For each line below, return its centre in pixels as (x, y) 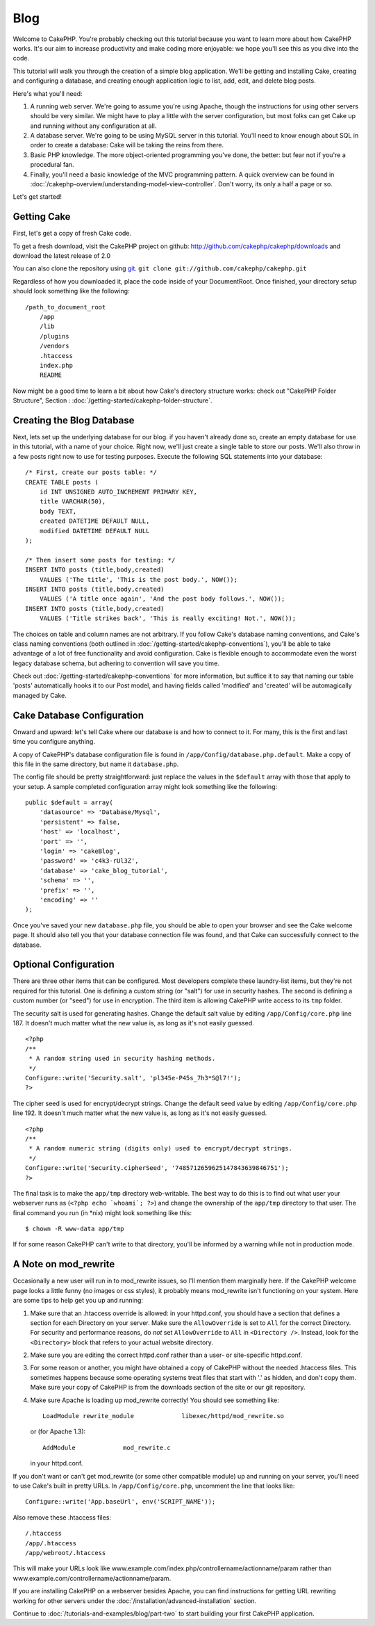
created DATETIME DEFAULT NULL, (94, 521)
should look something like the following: (71, 291)
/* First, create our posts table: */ (91, 472)
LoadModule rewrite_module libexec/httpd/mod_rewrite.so (164, 1416)
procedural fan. (52, 165)
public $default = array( (69, 803)
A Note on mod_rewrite (64, 1264)
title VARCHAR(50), (73, 502)
